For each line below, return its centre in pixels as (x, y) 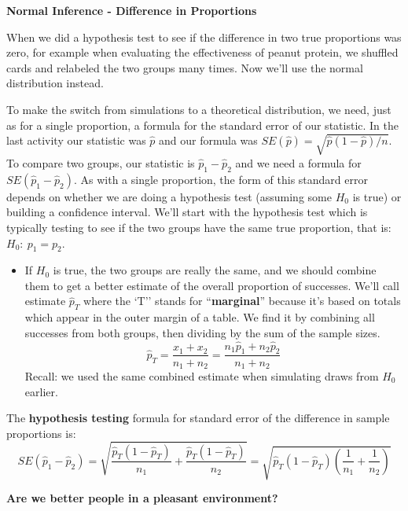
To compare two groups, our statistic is (101, 162)
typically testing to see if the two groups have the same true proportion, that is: (199, 227)
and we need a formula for (298, 162)
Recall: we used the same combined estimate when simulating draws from (202, 375)
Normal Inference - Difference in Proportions (132, 10)
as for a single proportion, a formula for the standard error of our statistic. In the (202, 125)
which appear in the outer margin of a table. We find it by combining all (200, 317)
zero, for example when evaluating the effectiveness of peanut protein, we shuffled (202, 52)
